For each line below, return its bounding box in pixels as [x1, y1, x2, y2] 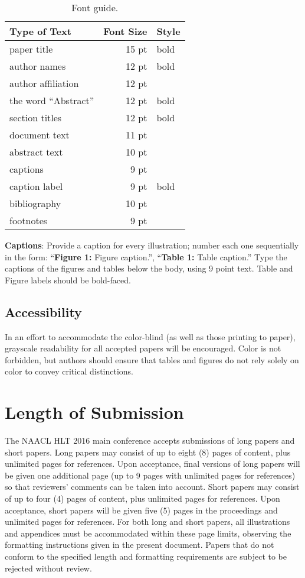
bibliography [9, 196, 61, 210]
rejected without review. [5, 561, 92, 574]
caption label [9, 179, 63, 193]
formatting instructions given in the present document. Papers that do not [5, 538, 274, 551]
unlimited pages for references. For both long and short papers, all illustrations [5, 515, 290, 528]
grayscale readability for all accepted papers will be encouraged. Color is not [5, 342, 281, 354]
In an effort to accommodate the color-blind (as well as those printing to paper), [5, 330, 296, 343]
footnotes [9, 214, 48, 227]
